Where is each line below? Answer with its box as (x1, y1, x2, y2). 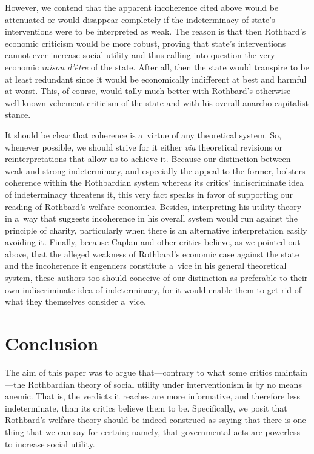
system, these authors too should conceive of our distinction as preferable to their (5, 271, 308, 284)
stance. (5, 108, 31, 121)
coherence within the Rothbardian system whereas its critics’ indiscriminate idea (5, 176, 304, 189)
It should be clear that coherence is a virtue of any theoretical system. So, (5, 128, 281, 141)
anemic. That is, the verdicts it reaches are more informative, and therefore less (5, 390, 301, 402)
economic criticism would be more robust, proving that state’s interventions (5, 36, 286, 49)
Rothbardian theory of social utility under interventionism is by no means (28, 378, 302, 390)
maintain (274, 365, 308, 378)
